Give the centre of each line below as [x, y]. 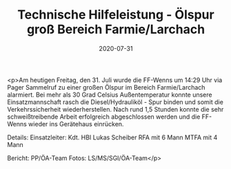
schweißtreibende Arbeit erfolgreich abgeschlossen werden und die [104, 117]
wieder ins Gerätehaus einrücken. [76, 123]
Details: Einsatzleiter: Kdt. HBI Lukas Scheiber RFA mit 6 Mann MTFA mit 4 [112, 137]
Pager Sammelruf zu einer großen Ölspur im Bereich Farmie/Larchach [106, 87]
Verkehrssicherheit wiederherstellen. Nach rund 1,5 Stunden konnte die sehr [115, 109]
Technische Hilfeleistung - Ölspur [116, 15]
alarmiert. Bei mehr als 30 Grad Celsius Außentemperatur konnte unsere [110, 95]
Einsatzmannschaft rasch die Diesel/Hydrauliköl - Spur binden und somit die [115, 102]
